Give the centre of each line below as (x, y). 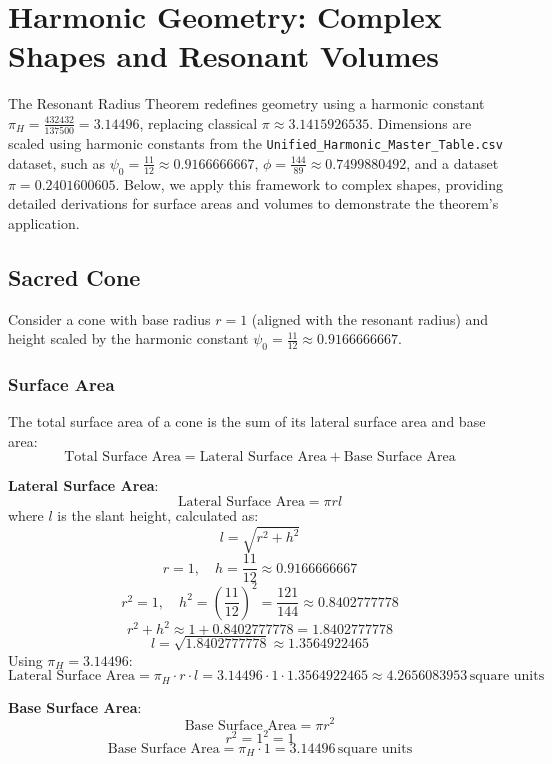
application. (44, 222)
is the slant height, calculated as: (158, 515)
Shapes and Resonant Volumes (223, 55)
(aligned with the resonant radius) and (370, 318)
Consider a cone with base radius (109, 318)
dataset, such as (57, 162)
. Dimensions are (420, 122)
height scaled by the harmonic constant (128, 338)
